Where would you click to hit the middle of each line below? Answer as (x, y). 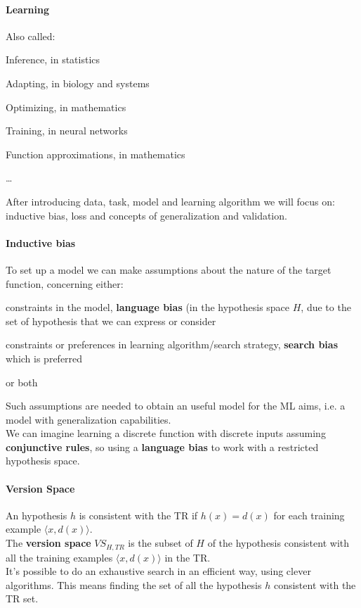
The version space (48, 543)
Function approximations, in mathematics (96, 154)
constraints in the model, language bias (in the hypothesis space (148, 307)
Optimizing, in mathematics (66, 107)
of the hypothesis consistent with (278, 543)
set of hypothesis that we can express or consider (111, 321)
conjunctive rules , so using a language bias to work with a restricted (162, 446)
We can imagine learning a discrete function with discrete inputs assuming (166, 433)
